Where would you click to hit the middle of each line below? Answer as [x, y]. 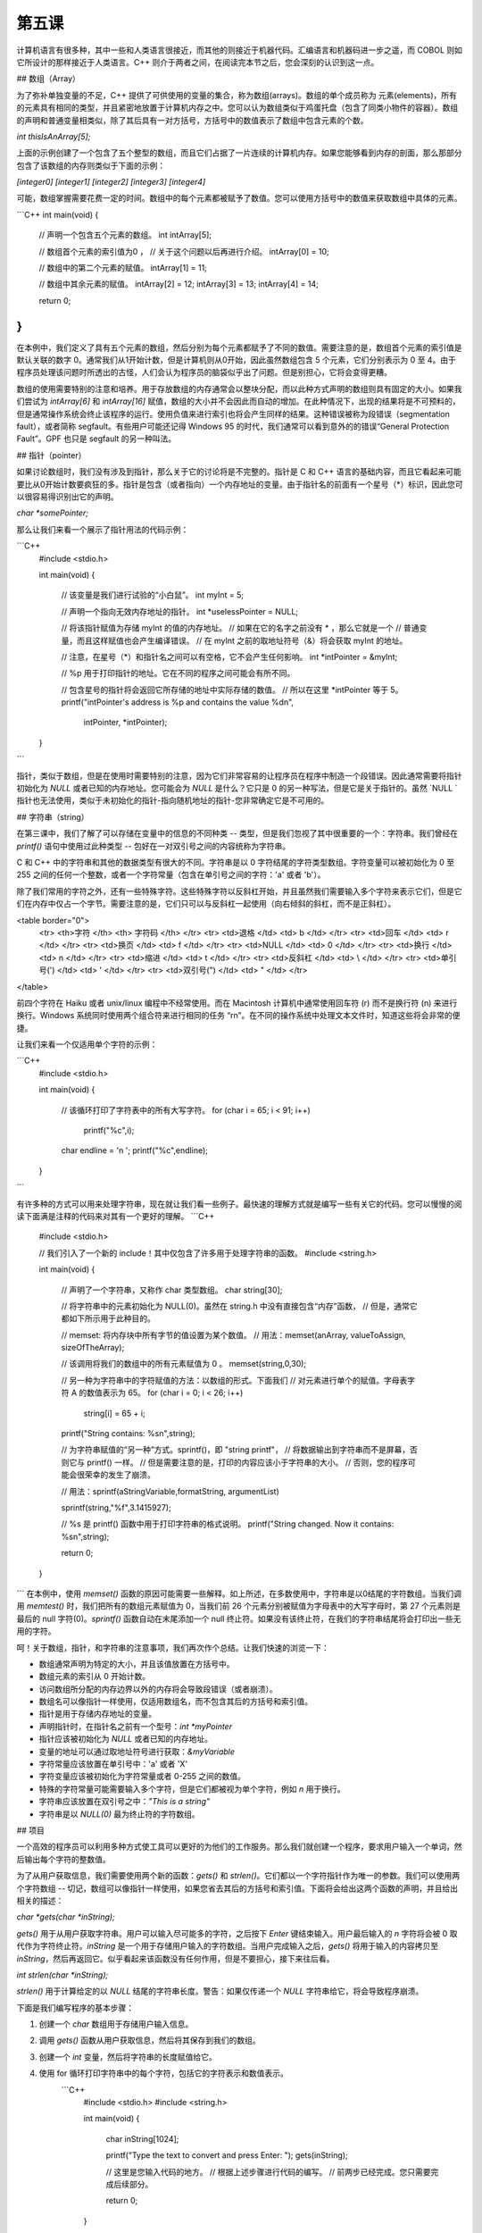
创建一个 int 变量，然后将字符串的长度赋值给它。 [128, 2057]
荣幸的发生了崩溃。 [120, 1475]
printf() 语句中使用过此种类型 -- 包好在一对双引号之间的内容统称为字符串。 [154, 846]
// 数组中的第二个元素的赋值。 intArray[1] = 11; [123, 268]
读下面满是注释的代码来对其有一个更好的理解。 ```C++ [116, 1216]
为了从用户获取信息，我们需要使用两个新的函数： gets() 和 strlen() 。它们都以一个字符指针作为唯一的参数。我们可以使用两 [238, 1876]
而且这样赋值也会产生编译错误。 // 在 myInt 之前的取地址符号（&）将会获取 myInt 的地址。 [242, 640]
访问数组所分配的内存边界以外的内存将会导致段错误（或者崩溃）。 [158, 1689]
